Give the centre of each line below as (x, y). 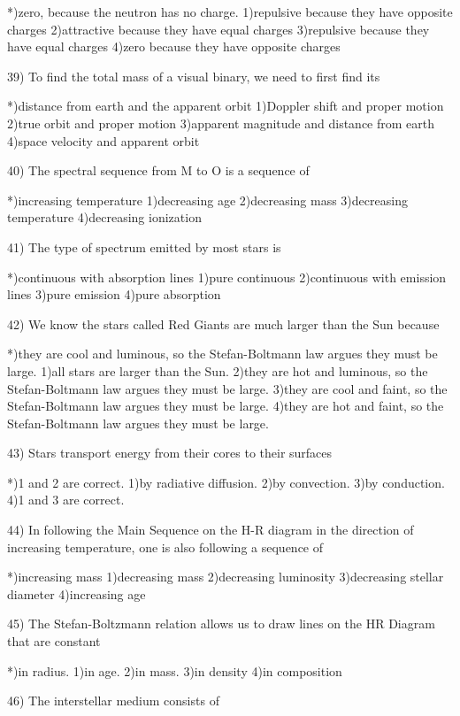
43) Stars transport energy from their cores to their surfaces (170, 453)
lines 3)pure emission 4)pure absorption (114, 294)
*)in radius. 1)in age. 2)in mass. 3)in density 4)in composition (175, 670)
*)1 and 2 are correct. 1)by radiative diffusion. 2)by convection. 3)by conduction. (226, 482)
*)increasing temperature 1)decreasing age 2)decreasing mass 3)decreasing (207, 200)
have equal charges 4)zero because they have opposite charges (174, 46)
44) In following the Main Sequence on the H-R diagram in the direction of (211, 530)
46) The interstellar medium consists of (113, 701)
